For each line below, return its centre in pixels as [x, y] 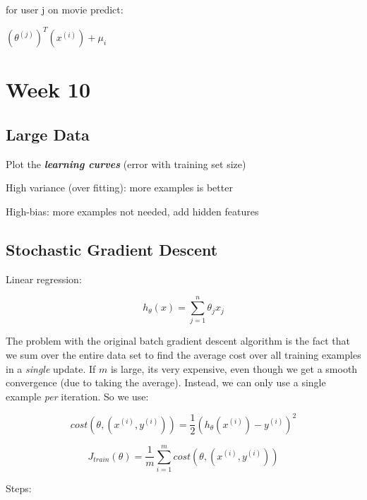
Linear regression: [44, 279]
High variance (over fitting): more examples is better [119, 187]
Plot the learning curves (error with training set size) [126, 163]
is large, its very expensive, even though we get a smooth [234, 368]
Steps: [19, 488]
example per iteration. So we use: [77, 396]
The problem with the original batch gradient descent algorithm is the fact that [178, 341]
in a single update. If [51, 368]
